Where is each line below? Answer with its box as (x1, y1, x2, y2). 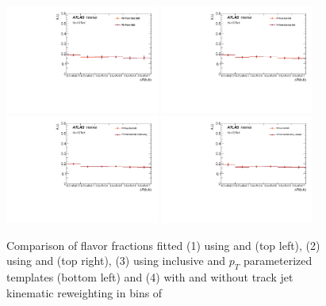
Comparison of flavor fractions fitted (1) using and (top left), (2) (6, 236, 320, 253)
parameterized (243, 252, 313, 269)
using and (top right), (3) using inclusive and (6, 252, 226, 269)
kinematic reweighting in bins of (6, 284, 163, 300)
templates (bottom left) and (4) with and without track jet (6, 269, 293, 285)
